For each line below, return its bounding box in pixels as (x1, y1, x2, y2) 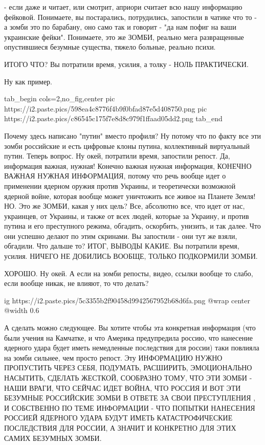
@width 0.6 (4, 305, 39, 316)
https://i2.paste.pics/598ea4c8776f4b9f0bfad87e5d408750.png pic (4, 103, 207, 114)
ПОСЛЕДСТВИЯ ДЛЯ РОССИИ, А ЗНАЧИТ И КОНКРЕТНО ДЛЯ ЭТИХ (4, 422, 236, 433)
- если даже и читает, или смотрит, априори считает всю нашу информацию (4, 2, 242, 12)
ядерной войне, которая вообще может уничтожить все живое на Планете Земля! (4, 190, 256, 201)
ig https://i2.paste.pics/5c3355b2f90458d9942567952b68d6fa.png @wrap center (4, 295, 251, 305)
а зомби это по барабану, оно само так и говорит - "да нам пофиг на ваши (4, 21, 236, 32)
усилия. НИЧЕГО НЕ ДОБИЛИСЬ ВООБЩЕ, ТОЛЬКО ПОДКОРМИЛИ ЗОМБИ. (4, 251, 258, 261)
